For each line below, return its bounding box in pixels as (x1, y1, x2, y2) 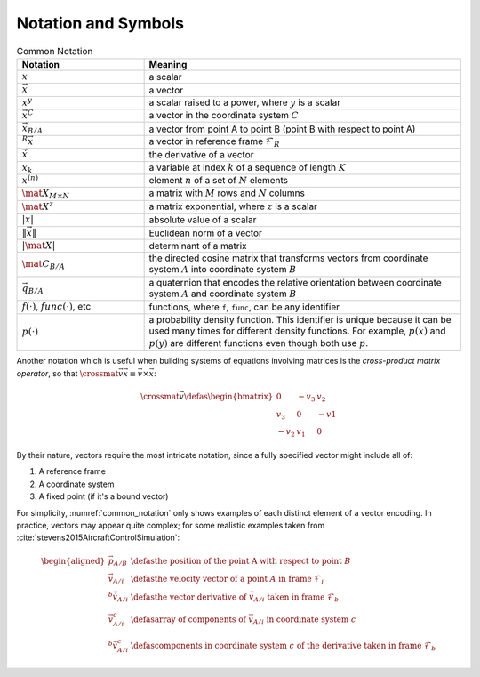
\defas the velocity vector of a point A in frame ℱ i (130, 574, 324, 586)
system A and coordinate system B (148, 287, 297, 300)
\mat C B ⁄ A (21, 258, 66, 271)
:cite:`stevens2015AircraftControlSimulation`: (16, 532, 180, 543)
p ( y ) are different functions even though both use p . (148, 336, 369, 349)
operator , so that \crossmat (16, 367, 119, 378)
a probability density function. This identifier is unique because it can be (148, 313, 452, 326)
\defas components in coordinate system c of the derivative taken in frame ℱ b (130, 641, 436, 653)
